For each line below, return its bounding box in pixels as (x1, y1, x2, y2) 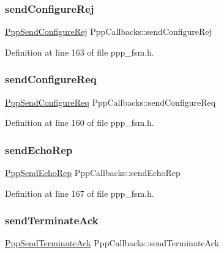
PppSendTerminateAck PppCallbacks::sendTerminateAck (5, 237, 219, 249)
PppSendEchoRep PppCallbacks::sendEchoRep (5, 166, 181, 179)
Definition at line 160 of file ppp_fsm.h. (5, 116, 154, 129)
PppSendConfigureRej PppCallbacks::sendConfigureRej (5, 25, 212, 38)
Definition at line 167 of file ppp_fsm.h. (5, 186, 154, 199)
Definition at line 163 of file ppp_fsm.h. (5, 45, 154, 58)
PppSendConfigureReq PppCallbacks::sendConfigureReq (5, 95, 216, 108)
